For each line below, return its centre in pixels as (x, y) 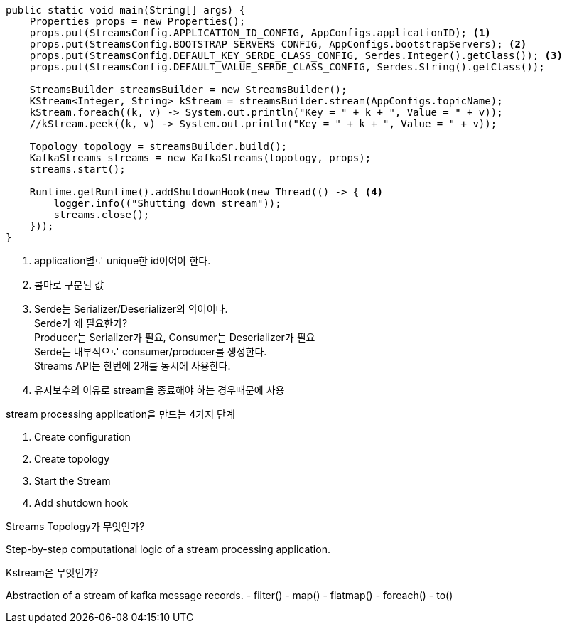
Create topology (72, 459)
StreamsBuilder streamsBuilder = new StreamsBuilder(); (188, 90)
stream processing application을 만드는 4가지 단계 (120, 414)
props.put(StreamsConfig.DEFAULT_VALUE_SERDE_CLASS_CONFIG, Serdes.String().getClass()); (287, 67)
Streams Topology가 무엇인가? (75, 526)
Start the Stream (72, 481)
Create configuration (82, 437)
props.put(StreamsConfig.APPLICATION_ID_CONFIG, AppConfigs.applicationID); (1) (260, 33)
